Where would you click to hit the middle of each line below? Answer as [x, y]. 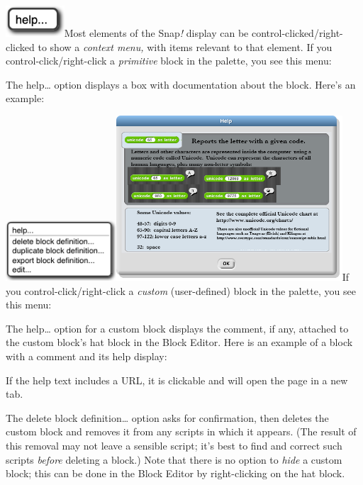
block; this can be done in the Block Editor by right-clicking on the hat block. [175, 473]
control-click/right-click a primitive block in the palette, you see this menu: [169, 61]
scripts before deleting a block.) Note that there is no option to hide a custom [174, 459]
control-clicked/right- [297, 33]
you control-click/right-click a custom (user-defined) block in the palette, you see [181, 290]
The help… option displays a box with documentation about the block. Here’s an [181, 84]
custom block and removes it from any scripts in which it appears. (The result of [181, 431]
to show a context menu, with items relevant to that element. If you [185, 46]
